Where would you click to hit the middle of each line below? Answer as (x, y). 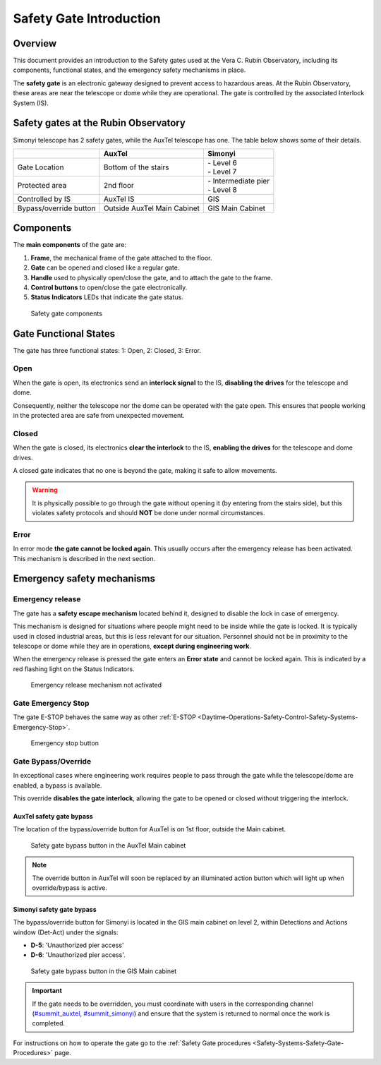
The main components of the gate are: (70, 245)
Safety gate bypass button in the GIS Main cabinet (104, 971)
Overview (35, 43)
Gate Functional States (64, 333)
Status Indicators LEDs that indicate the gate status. (107, 297)
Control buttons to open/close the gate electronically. (109, 287)
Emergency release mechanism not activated (96, 685)
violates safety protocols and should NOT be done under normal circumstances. (149, 513)
